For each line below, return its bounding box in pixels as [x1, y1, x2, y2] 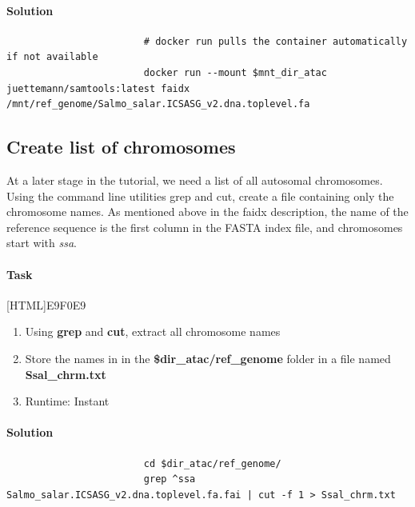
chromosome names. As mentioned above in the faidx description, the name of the [6, 203, 409, 220]
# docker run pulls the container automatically [143, 35, 408, 47]
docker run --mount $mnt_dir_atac [143, 66, 327, 78]
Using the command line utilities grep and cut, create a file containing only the [6, 187, 394, 204]
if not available [6, 51, 98, 63]
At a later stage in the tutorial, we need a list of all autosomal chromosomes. [6, 171, 383, 188]
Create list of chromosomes [6, 134, 236, 159]
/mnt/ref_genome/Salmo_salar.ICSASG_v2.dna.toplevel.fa [6, 98, 310, 110]
